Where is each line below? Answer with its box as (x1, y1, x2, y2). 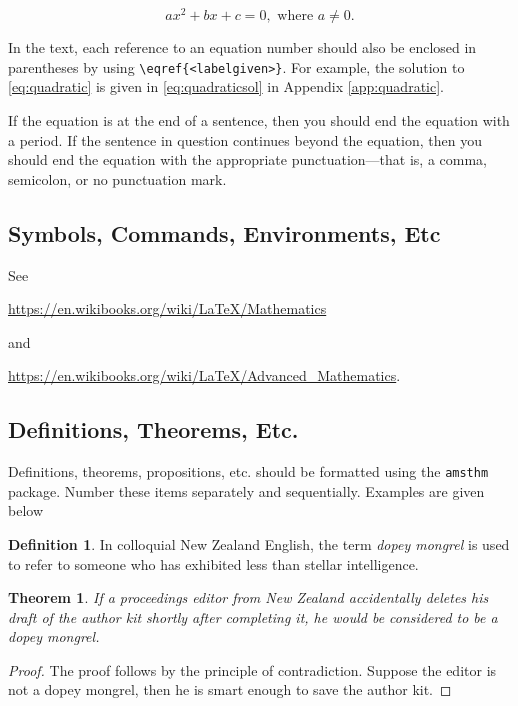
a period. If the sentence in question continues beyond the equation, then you (8, 129, 482, 150)
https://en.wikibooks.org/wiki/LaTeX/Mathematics (8, 298, 327, 319)
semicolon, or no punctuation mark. (8, 168, 227, 189)
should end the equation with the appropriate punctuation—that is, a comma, (8, 149, 488, 170)
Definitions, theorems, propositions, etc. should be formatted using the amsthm (8, 461, 489, 482)
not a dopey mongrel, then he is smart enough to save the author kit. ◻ (8, 679, 452, 700)
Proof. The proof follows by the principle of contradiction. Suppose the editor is (8, 659, 497, 680)
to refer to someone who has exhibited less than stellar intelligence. (8, 553, 419, 574)
